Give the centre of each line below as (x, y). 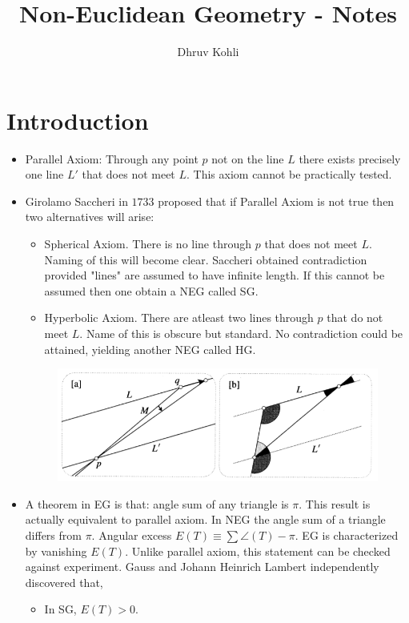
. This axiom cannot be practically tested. (289, 174)
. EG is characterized (347, 535)
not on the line (248, 158)
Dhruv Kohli (208, 52)
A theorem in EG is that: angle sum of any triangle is (157, 503)
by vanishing (56, 551)
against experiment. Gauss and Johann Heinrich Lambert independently (202, 567)
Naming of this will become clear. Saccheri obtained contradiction (206, 259)
